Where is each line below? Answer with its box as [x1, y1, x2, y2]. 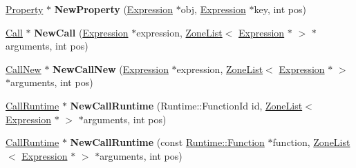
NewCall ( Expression [34, 25, 129, 39]
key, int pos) [254, 2, 306, 16]
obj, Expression [180, 2, 246, 16]
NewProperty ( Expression [54, 2, 173, 16]
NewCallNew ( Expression [53, 61, 169, 76]
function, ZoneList [272, 135, 350, 149]
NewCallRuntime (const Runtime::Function [70, 135, 265, 149]
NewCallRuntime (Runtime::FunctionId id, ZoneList [70, 98, 303, 112]
